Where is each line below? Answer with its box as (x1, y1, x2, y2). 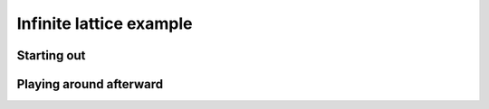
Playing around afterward (16, 77, 163, 92)
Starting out (16, 48, 86, 63)
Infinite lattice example (16, 14, 194, 33)
